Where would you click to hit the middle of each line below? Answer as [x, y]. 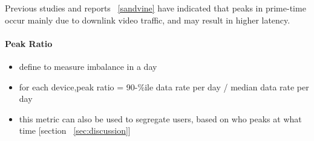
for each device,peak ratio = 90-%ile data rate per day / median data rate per [164, 86]
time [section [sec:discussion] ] [75, 130]
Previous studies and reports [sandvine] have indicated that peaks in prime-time [155, 8]
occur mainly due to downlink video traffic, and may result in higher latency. [148, 20]
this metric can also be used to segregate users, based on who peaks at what [160, 118]
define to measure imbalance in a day [88, 66]
